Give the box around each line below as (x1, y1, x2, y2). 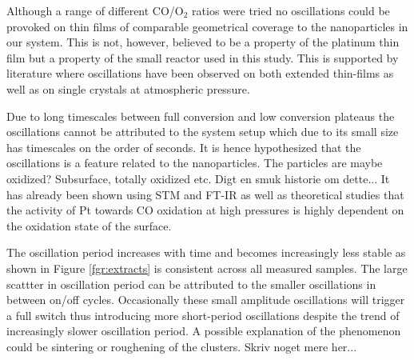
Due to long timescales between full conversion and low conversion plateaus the (6, 107, 395, 124)
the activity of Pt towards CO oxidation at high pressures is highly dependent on (6, 202, 404, 218)
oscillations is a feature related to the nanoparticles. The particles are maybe (6, 154, 383, 171)
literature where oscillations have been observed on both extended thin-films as (6, 65, 394, 82)
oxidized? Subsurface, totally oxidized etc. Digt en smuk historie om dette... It (6, 170, 390, 186)
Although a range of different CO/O (6, 2, 184, 18)
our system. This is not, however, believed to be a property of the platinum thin (6, 34, 400, 50)
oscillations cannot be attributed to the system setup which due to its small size (6, 123, 399, 140)
